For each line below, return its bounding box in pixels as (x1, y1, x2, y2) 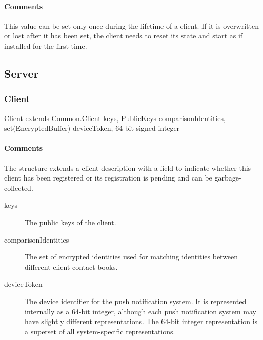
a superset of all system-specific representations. (25, 326, 175, 336)
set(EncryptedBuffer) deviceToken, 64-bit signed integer (4, 123, 180, 133)
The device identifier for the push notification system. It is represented (25, 295, 247, 306)
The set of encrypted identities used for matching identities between (25, 251, 238, 262)
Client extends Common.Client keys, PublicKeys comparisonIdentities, (4, 112, 226, 123)
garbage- (214, 172, 241, 183)
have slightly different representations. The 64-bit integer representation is (25, 316, 258, 327)
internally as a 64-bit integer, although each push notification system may (25, 306, 256, 316)
